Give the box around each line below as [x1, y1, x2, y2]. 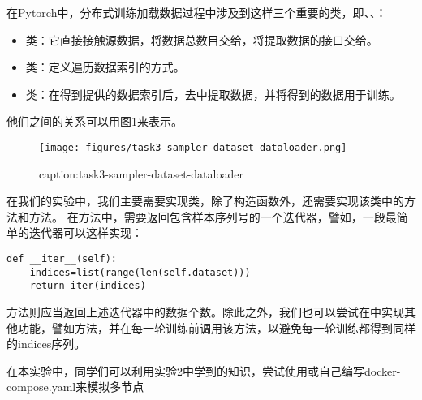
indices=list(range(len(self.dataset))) [29, 266, 251, 278]
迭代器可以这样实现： [28, 224, 143, 241]
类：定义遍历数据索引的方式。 [25, 58, 185, 75]
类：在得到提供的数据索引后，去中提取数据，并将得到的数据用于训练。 [25, 85, 401, 102]
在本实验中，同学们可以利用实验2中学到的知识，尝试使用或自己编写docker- [6, 362, 401, 379]
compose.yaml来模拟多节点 [6, 378, 144, 395]
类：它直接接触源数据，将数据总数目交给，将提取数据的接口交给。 [25, 31, 378, 48]
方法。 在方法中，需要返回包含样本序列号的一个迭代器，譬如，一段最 [28, 208, 397, 225]
